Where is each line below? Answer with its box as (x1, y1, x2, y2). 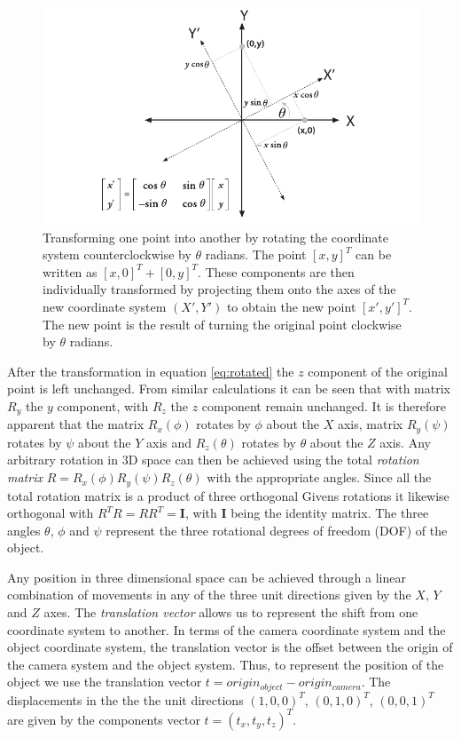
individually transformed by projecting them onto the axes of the (43, 280, 396, 298)
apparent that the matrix (7, 415, 145, 433)
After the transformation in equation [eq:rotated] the (7, 361, 294, 380)
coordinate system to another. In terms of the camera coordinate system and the (7, 620, 446, 639)
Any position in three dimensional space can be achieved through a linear (7, 567, 406, 586)
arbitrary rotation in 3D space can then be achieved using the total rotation (7, 450, 419, 469)
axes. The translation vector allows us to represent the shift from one (43, 603, 418, 622)
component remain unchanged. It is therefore (201, 396, 446, 415)
